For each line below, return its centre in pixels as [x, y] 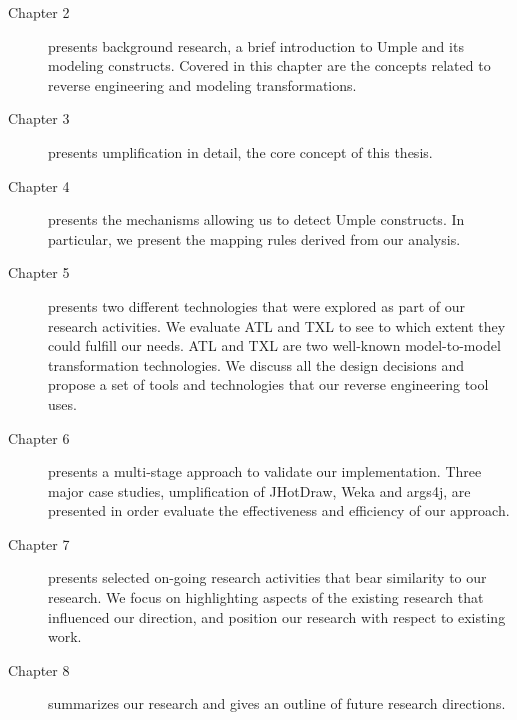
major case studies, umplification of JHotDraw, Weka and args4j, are [259, 490]
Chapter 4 [39, 185]
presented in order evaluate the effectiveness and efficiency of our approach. [279, 510]
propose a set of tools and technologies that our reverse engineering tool [268, 384]
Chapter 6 [39, 437]
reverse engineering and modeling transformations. [202, 84]
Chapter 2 [39, 12]
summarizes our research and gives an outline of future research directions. [277, 703]
